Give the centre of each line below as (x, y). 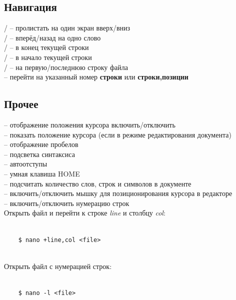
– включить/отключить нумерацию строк (67, 203)
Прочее (21, 104)
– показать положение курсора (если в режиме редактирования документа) (118, 134)
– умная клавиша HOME (42, 173)
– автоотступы (26, 164)
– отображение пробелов (41, 144)
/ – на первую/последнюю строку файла (66, 67)
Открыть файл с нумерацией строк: (58, 266)
